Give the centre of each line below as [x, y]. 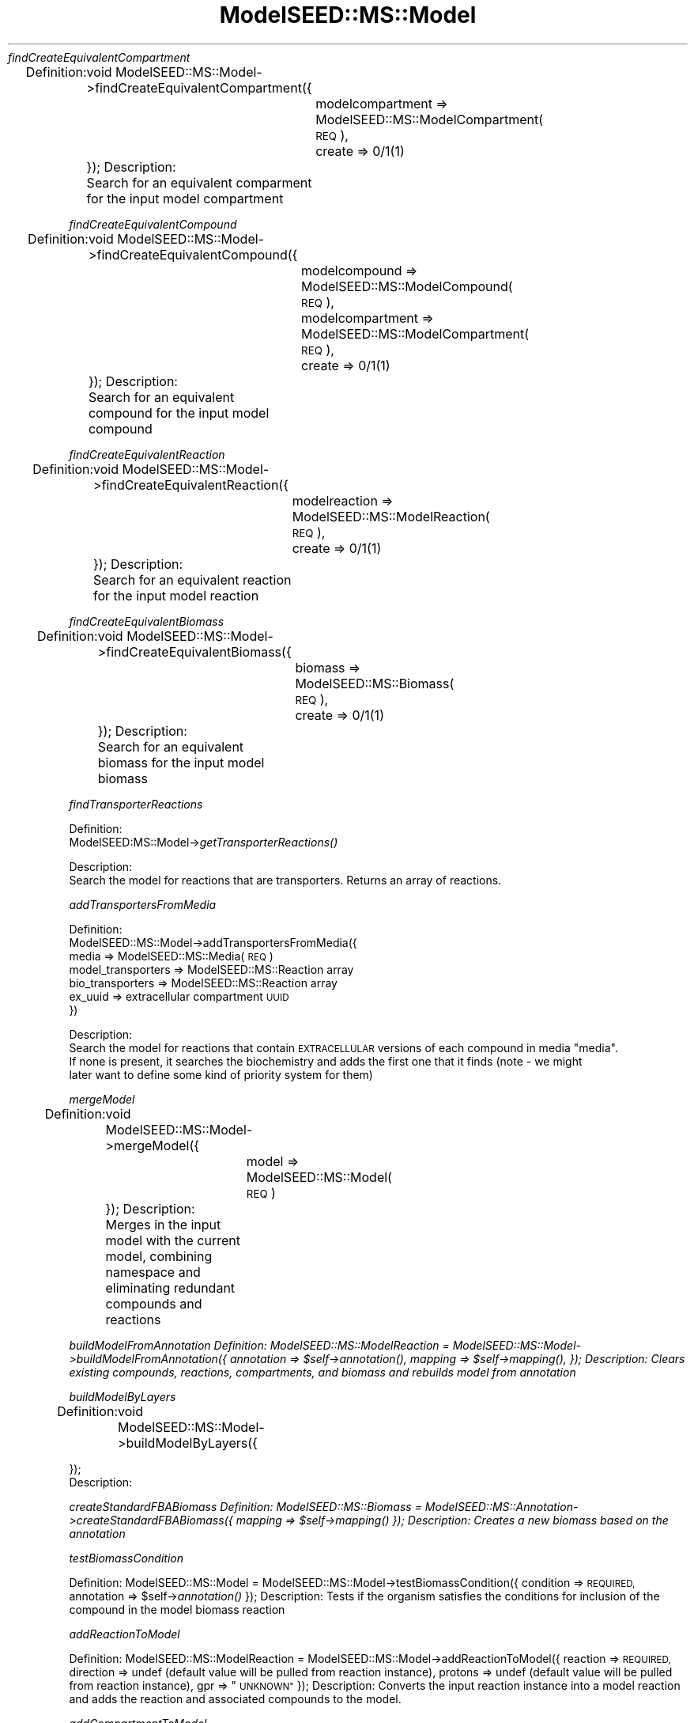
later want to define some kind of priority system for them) [221, 1074]
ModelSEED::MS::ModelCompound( [407, 286]
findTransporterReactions [136, 804]
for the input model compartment [185, 198]
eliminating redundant [170, 1288]
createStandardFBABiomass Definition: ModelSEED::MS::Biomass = [245, 1506]
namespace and [153, 1272]
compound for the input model [179, 413]
